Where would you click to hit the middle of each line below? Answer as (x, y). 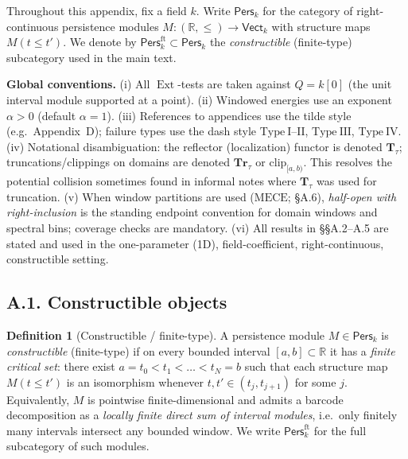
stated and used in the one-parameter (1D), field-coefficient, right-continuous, (195, 243)
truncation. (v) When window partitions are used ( (130, 196)
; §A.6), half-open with (342, 196)
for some (315, 381)
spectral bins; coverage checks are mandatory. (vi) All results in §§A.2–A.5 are (198, 227)
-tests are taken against (234, 84)
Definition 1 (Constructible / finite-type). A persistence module (166, 335)
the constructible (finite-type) (281, 42)
